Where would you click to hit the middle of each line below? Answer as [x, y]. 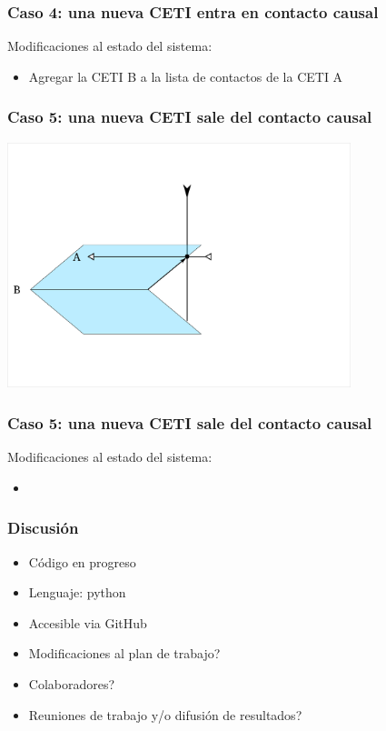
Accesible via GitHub [88, 622]
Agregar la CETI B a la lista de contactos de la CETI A [186, 76]
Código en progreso [82, 561]
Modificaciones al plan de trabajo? [124, 653]
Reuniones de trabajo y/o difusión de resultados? [165, 714]
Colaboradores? [72, 684]
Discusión [43, 528]
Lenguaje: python [77, 592]
